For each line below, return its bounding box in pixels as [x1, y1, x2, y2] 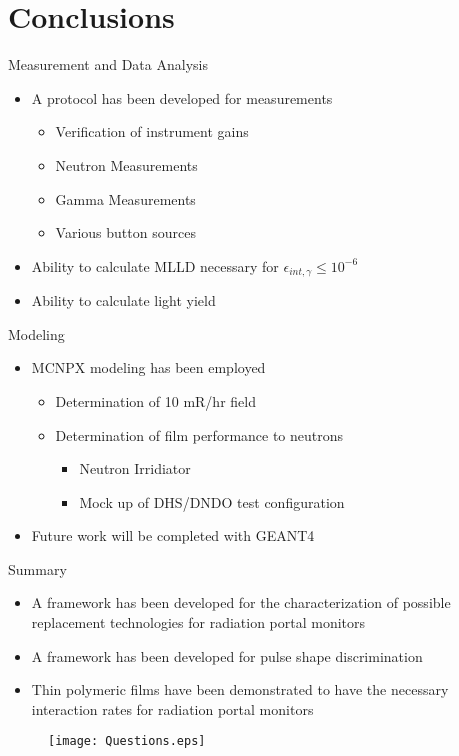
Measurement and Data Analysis [8, 54, 208, 75]
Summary [8, 558, 67, 579]
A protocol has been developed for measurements [31, 87, 333, 108]
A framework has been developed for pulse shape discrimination [31, 645, 423, 666]
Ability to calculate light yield [31, 290, 216, 311]
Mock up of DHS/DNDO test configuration [79, 491, 345, 512]
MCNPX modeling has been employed [31, 357, 266, 378]
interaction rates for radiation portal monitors [31, 698, 314, 719]
